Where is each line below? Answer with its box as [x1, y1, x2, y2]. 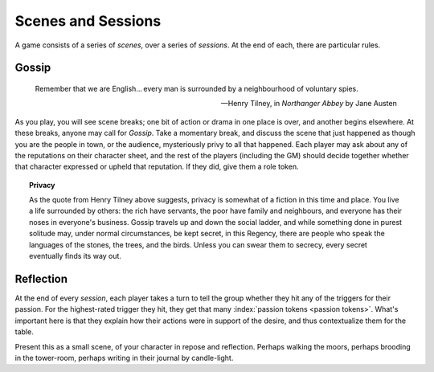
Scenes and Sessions [14, 12, 162, 30]
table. [14, 327, 34, 337]
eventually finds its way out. [29, 251, 122, 261]
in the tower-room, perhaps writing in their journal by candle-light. [14, 353, 234, 362]
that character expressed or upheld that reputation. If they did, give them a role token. [14, 161, 299, 172]
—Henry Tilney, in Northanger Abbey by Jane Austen [221, 99, 397, 108]
